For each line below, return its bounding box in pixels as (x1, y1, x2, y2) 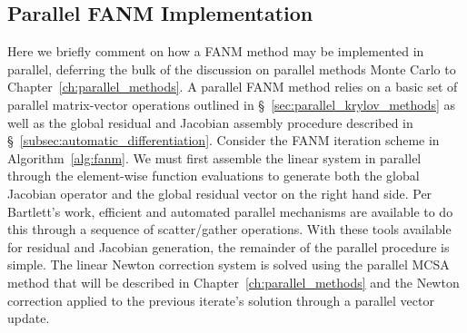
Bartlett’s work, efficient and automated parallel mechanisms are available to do (7, 201, 453, 220)
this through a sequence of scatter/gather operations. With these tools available (7, 220, 452, 239)
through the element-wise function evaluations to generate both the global (7, 166, 420, 185)
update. (7, 309, 50, 328)
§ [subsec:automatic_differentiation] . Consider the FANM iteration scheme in (7, 131, 440, 150)
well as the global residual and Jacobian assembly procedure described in (7, 113, 413, 132)
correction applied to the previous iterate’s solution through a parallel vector (7, 290, 434, 309)
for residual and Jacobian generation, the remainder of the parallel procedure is (7, 237, 450, 256)
